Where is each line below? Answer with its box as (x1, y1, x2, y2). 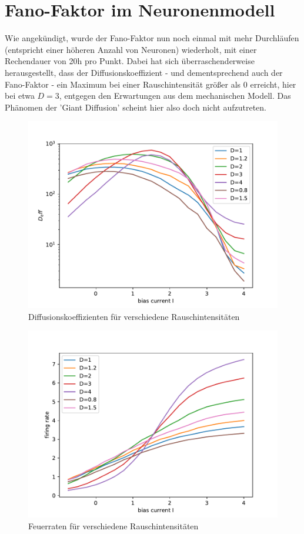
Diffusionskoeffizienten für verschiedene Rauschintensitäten (28, 310, 240, 322)
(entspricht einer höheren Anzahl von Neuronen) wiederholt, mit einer (5, 43, 257, 55)
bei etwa (5, 89, 35, 102)
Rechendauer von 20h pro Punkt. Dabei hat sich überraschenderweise (5, 55, 255, 67)
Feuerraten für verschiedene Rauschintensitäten (28, 520, 199, 532)
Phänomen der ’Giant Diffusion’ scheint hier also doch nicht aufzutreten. (5, 101, 266, 113)
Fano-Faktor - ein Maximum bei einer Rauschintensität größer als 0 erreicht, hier (5, 78, 296, 90)
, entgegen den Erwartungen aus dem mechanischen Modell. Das (59, 89, 291, 102)
